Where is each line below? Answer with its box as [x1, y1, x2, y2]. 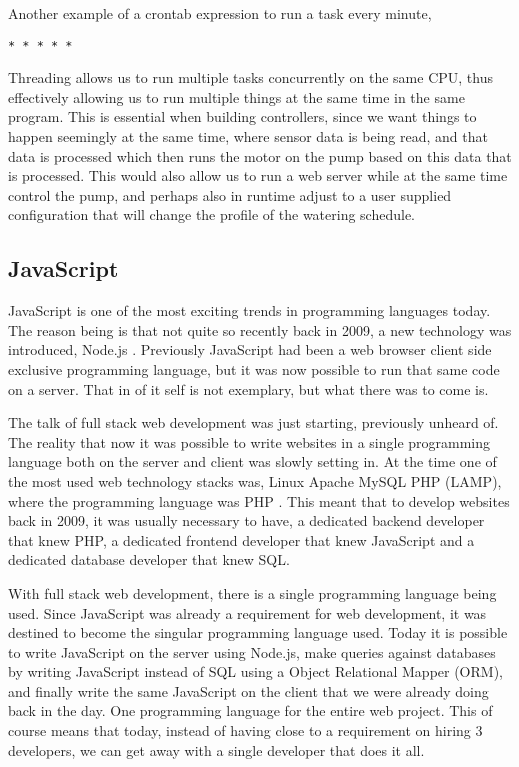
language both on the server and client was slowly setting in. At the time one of [8, 451, 497, 472]
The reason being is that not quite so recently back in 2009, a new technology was [8, 319, 512, 340]
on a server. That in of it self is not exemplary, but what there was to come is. [8, 378, 489, 399]
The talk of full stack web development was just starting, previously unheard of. [8, 412, 499, 433]
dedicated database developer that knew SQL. [8, 549, 290, 570]
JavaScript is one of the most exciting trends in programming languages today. [8, 300, 491, 321]
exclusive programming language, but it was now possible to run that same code [8, 358, 500, 379]
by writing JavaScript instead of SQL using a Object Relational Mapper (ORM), [8, 661, 503, 682]
